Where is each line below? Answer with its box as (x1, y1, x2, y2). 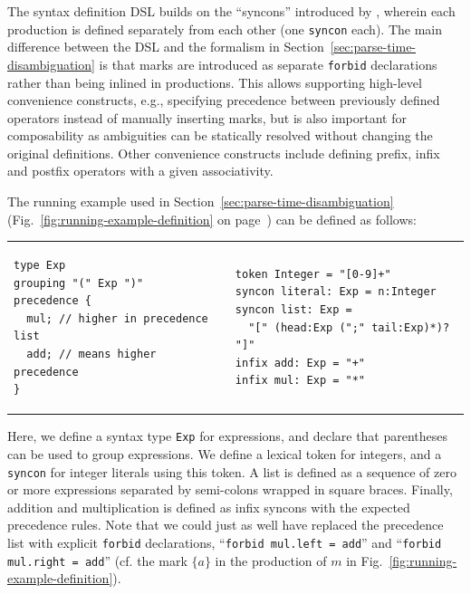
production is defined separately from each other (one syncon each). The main (7, 19, 442, 38)
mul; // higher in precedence (26, 311, 208, 325)
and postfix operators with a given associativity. (7, 161, 274, 180)
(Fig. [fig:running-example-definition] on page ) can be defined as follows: (7, 209, 417, 228)
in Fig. (346, 551, 383, 570)
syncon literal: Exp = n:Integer (235, 285, 437, 299)
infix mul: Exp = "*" (235, 374, 366, 388)
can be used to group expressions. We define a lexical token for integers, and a (7, 444, 442, 463)
